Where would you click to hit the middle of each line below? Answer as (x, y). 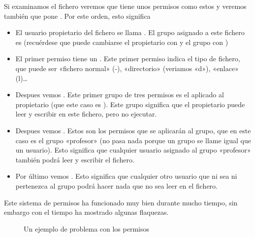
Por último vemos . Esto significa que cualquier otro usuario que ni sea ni (126, 176)
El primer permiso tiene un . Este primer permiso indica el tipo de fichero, (128, 59)
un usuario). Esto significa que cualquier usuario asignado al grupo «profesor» (133, 150)
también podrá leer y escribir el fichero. (75, 159)
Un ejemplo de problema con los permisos (87, 228)
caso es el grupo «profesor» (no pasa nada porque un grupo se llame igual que (133, 140)
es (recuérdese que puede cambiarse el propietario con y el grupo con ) (122, 42)
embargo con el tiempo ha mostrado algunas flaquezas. (86, 212)
